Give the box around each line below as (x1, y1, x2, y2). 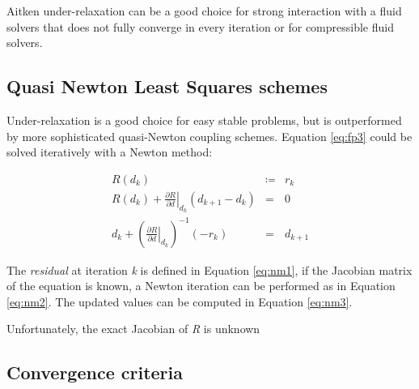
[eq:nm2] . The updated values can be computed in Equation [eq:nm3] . (6, 293, 353, 310)
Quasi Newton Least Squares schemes (6, 74, 328, 99)
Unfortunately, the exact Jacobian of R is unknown (6, 320, 260, 337)
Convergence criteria (6, 360, 184, 385)
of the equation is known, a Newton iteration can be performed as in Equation (6, 277, 396, 294)
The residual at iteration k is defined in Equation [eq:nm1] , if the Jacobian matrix (6, 261, 413, 278)
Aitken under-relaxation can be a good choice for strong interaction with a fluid (6, 2, 402, 19)
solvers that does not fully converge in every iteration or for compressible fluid (6, 18, 394, 35)
